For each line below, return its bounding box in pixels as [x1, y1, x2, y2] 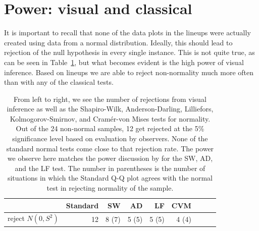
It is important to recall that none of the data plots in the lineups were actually [4, 27, 251, 38]
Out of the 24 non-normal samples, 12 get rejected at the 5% [16, 123, 204, 134]
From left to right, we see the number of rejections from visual [14, 93, 206, 104]
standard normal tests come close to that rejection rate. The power [6, 143, 214, 153]
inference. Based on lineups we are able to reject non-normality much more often [4, 67, 254, 77]
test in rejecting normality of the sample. [46, 183, 174, 193]
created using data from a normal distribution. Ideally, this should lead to [4, 37, 233, 47]
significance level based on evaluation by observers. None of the [12, 133, 208, 144]
